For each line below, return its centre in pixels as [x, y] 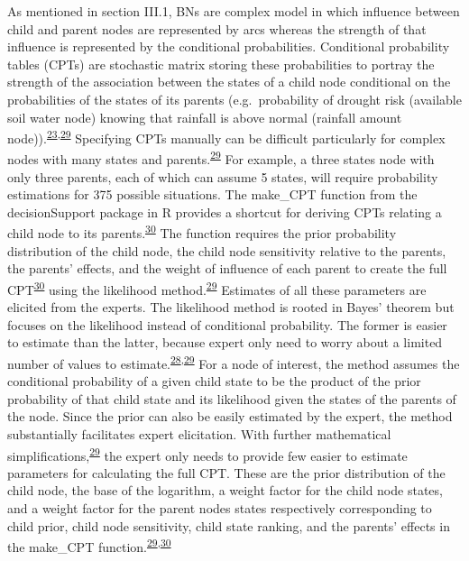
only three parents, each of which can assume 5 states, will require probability [223, 176]
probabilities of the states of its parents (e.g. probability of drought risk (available [234, 99]
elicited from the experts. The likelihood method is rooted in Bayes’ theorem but [231, 307]
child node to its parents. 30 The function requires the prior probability [202, 232]
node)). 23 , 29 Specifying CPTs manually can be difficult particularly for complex [226, 137]
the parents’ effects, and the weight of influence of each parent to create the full [227, 268]
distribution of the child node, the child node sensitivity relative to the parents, [227, 250]
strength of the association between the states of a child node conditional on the [229, 82]
